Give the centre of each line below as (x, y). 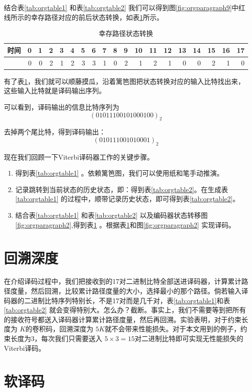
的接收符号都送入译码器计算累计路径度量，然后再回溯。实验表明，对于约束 (123, 319)
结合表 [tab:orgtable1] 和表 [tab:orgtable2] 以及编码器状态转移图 (111, 215)
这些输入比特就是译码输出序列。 (55, 90)
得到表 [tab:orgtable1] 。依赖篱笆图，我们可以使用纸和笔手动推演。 (119, 173)
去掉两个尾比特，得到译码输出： (55, 132)
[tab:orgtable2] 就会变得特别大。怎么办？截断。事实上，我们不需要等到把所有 (125, 310)
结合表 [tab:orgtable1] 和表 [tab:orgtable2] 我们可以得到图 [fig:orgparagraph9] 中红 (125, 7)
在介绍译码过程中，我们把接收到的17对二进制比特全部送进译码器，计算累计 (123, 281)
